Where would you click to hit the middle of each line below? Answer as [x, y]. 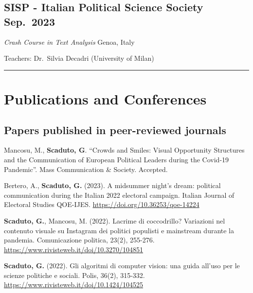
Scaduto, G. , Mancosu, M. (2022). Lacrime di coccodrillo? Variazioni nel [115, 220]
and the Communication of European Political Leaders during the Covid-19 [117, 159]
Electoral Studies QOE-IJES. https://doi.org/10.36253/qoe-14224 [102, 204]
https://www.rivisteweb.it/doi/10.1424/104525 [74, 284]
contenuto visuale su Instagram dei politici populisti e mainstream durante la [119, 230]
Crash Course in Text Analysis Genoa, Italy [69, 42]
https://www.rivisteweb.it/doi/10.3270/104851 [74, 249]
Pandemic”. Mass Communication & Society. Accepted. [86, 169]
